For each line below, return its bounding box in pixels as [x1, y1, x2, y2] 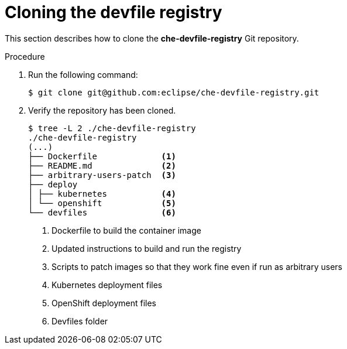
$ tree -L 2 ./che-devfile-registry [28, 123, 196, 133]
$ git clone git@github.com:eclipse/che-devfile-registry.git [28, 87, 319, 97]
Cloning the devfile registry [5, 2, 222, 22]
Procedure [5, 51, 45, 61]
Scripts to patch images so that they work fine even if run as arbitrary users [51, 261, 342, 272]
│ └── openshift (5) [28, 198, 176, 208]
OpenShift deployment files [51, 297, 156, 308]
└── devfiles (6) [28, 207, 176, 217]
